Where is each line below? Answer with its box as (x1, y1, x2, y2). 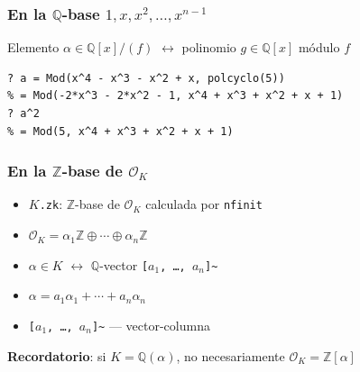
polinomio (181, 38, 236, 57)
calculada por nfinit (145, 195, 263, 213)
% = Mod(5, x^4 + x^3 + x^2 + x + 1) (7, 124, 234, 138)
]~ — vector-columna (91, 315, 210, 334)
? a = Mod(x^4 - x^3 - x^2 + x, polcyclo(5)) (7, 71, 285, 85)
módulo (298, 38, 340, 57)
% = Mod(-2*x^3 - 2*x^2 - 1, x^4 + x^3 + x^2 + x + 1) (7, 89, 344, 103)
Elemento (7, 38, 60, 57)
